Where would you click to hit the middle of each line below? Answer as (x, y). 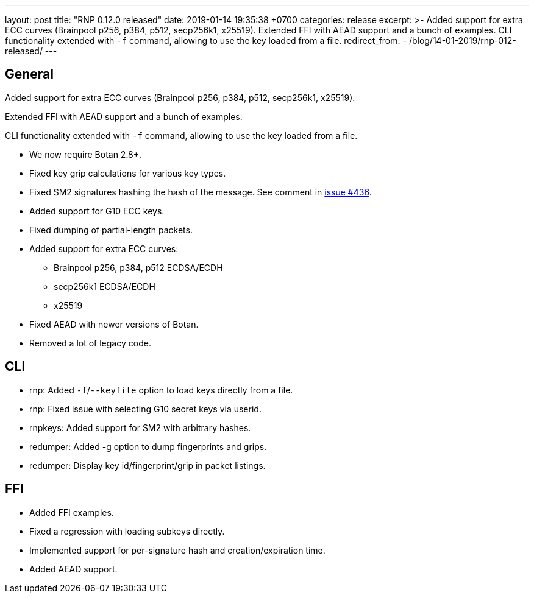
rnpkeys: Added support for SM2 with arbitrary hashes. (140, 427)
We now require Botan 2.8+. (86, 154)
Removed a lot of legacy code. (90, 343)
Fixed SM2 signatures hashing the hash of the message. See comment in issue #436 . (201, 192)
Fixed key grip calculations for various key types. (128, 173)
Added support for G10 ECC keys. (97, 211)
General (30, 74)
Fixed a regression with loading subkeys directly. (127, 531)
